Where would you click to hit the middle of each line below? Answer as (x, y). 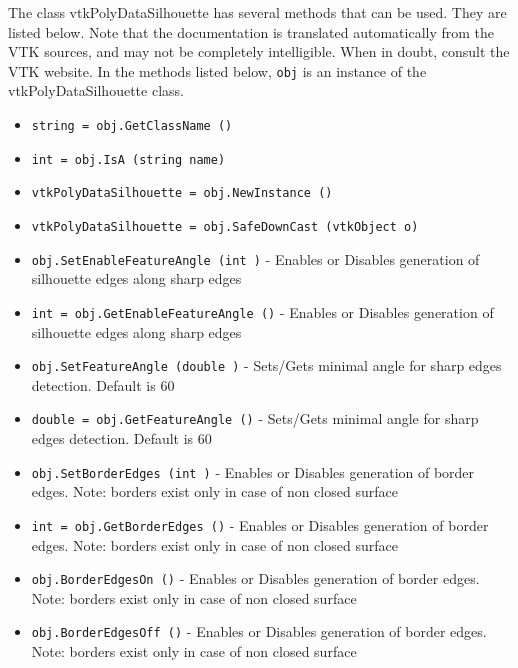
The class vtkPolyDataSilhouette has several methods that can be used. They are (257, 12)
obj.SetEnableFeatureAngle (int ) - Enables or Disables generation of (255, 258)
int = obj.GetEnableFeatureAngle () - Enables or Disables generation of (262, 311)
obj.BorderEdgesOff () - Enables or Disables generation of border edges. (259, 631)
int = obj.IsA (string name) (128, 159)
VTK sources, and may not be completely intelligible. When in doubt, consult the (259, 51)
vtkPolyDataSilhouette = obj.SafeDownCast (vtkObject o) (225, 227)
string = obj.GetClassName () (132, 126)
